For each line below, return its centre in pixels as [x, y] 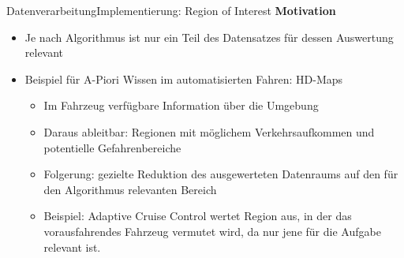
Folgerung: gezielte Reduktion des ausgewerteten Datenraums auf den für [221, 174]
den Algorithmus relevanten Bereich [130, 189]
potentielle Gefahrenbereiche [112, 147]
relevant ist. [72, 247]
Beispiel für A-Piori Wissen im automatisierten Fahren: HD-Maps [184, 79]
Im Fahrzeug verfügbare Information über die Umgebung [181, 105]
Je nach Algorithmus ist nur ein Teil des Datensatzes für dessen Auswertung [209, 37]
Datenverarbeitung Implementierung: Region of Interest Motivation [171, 10]
